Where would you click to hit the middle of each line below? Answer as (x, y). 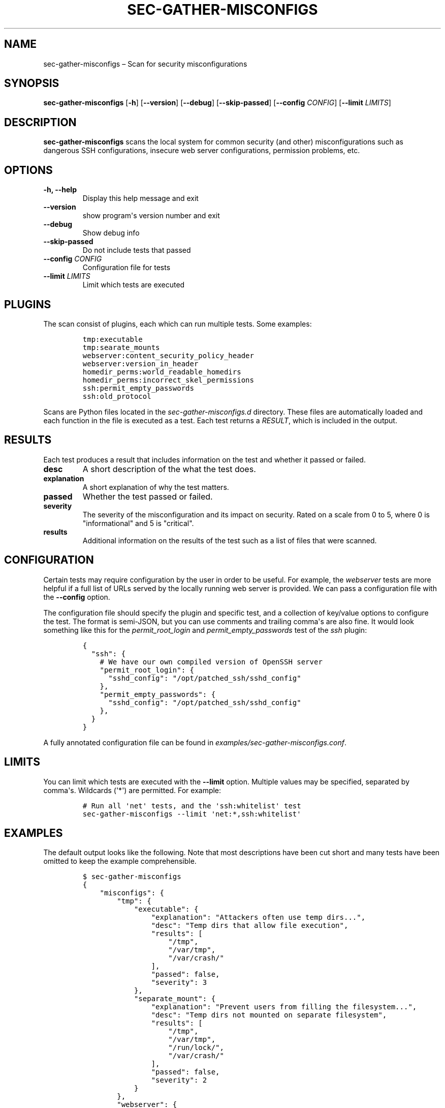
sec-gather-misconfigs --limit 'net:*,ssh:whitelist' (192, 814)
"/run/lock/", (196, 1048)
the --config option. (77, 597)
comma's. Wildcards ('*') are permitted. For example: (132, 790)
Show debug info (111, 233)
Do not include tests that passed (137, 250)
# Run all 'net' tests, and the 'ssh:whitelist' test (192, 806)
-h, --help (60, 190)
